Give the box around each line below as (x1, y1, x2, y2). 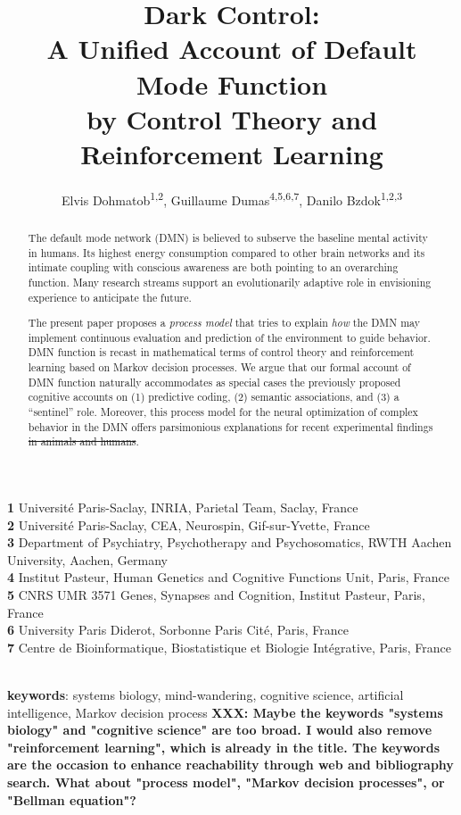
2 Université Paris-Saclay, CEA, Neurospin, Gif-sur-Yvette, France (7, 515, 370, 534)
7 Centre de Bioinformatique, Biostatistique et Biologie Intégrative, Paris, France (7, 637, 451, 656)
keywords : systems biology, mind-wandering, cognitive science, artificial (7, 685, 404, 703)
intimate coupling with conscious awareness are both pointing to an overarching (28, 260, 399, 275)
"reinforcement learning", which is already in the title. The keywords (7, 737, 440, 756)
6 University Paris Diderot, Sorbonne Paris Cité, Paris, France (7, 620, 349, 639)
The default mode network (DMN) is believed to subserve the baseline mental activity (28, 229, 428, 245)
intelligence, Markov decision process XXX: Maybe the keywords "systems (7, 703, 443, 721)
